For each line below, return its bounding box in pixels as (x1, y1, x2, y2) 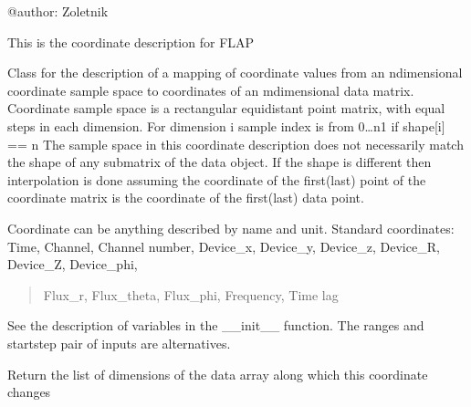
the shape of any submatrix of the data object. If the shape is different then (7, 152, 432, 172)
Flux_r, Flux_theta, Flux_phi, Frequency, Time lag (43, 285, 339, 304)
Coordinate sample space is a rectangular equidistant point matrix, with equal (7, 99, 445, 118)
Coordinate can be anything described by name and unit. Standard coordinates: (7, 218, 455, 237)
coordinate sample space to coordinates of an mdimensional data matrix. (7, 80, 414, 99)
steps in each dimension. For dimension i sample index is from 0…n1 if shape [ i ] (7, 116, 445, 135)
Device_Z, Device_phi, (7, 255, 138, 274)
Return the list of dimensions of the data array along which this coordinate (7, 364, 428, 383)
